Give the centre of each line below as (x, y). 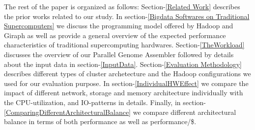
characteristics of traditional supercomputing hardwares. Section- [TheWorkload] (124, 45)
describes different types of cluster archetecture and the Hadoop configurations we (127, 74)
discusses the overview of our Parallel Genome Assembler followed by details (119, 54)
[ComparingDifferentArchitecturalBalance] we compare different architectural (120, 112)
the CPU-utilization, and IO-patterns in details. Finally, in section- (105, 102)
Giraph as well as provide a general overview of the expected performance (115, 35)
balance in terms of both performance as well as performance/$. (100, 121)
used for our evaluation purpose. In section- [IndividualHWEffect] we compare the (126, 83)
